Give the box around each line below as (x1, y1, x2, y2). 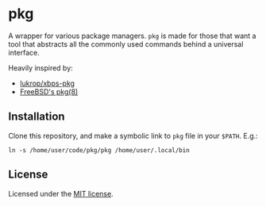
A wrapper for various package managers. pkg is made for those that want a (8, 31, 256, 40)
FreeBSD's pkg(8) (19, 86, 79, 96)
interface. (8, 48, 40, 57)
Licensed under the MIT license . (8, 189, 114, 198)
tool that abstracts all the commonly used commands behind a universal (8, 39, 244, 48)
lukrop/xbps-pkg (19, 78, 75, 88)
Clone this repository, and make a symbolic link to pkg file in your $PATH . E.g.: (8, 131, 258, 140)
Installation (8, 110, 65, 124)
